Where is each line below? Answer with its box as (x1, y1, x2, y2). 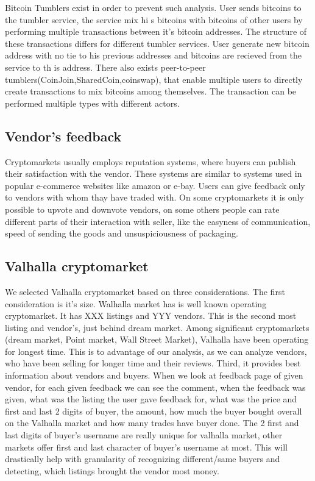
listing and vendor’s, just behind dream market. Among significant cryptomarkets (5, 321, 310, 333)
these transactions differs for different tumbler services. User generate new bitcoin (5, 37, 310, 49)
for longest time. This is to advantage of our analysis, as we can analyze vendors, (5, 344, 307, 357)
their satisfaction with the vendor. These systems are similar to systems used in (5, 167, 302, 180)
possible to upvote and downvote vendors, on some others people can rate (5, 202, 280, 215)
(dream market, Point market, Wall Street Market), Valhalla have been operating (5, 333, 309, 346)
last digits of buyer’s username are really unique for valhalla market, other (5, 429, 283, 441)
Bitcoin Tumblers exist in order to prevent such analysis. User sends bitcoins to (5, 1, 302, 13)
